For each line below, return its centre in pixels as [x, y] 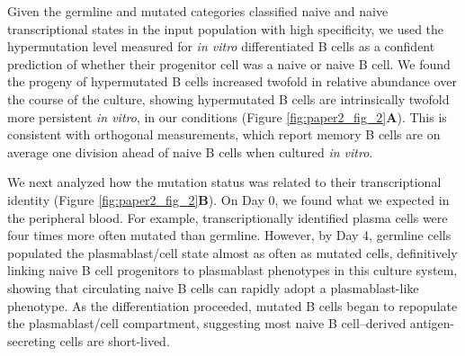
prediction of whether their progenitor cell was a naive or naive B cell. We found [229, 63]
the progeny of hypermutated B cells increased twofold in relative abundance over [232, 81]
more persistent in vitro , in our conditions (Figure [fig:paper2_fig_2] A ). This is [227, 116]
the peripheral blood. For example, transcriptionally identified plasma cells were [228, 217]
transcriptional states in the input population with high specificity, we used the [226, 28]
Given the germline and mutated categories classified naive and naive [198, 11]
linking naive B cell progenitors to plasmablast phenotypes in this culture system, [232, 270]
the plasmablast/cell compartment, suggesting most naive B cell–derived [207, 323]
